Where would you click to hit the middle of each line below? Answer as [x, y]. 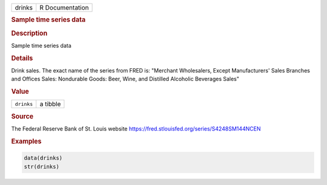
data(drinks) [43, 158]
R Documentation [64, 8]
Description [29, 33]
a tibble [50, 104]
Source [22, 116]
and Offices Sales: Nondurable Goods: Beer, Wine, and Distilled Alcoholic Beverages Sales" [125, 79]
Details [22, 58]
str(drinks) [42, 167]
